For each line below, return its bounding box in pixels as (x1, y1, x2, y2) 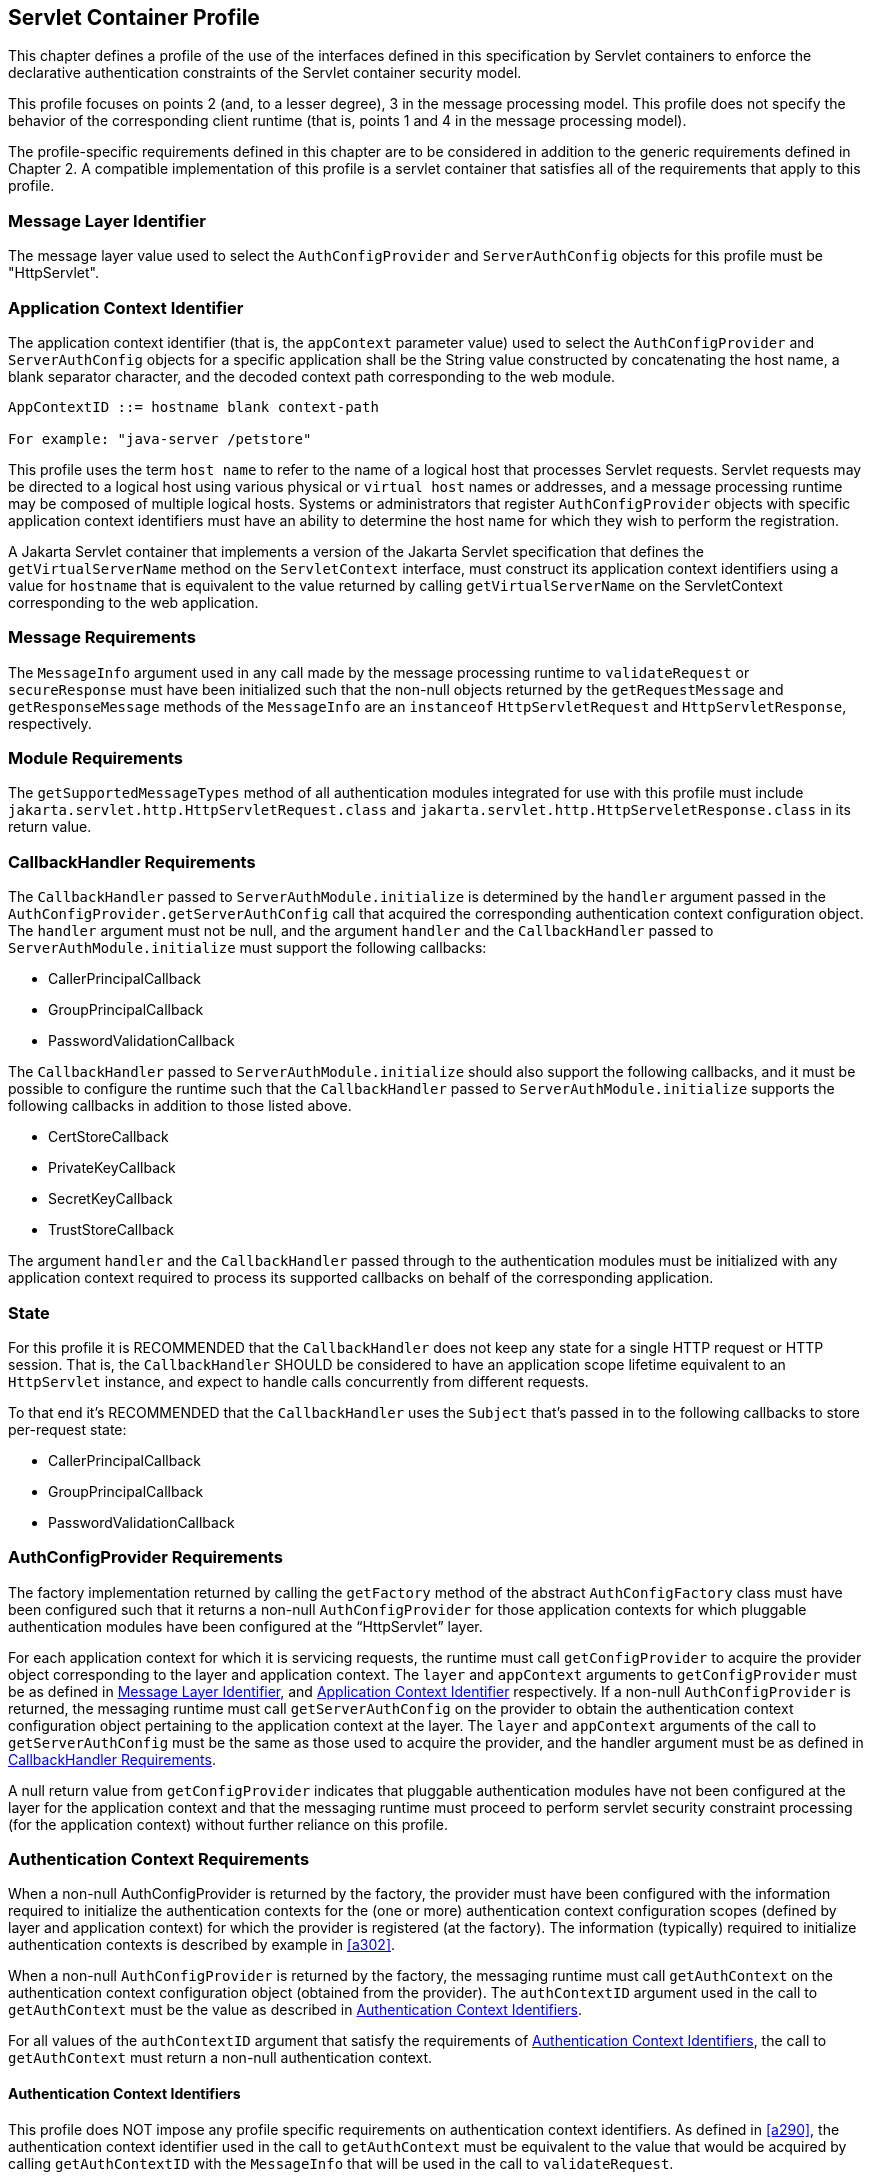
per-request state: (8, 1420, 127, 1438)
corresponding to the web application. (8, 593, 259, 611)
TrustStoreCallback (48, 1221, 174, 1239)
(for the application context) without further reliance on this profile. (8, 1815, 448, 1833)
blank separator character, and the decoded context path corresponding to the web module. (8, 367, 616, 385)
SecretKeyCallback (48, 1190, 173, 1208)
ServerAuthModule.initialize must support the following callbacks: (8, 939, 487, 957)
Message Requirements (8, 627, 196, 648)
